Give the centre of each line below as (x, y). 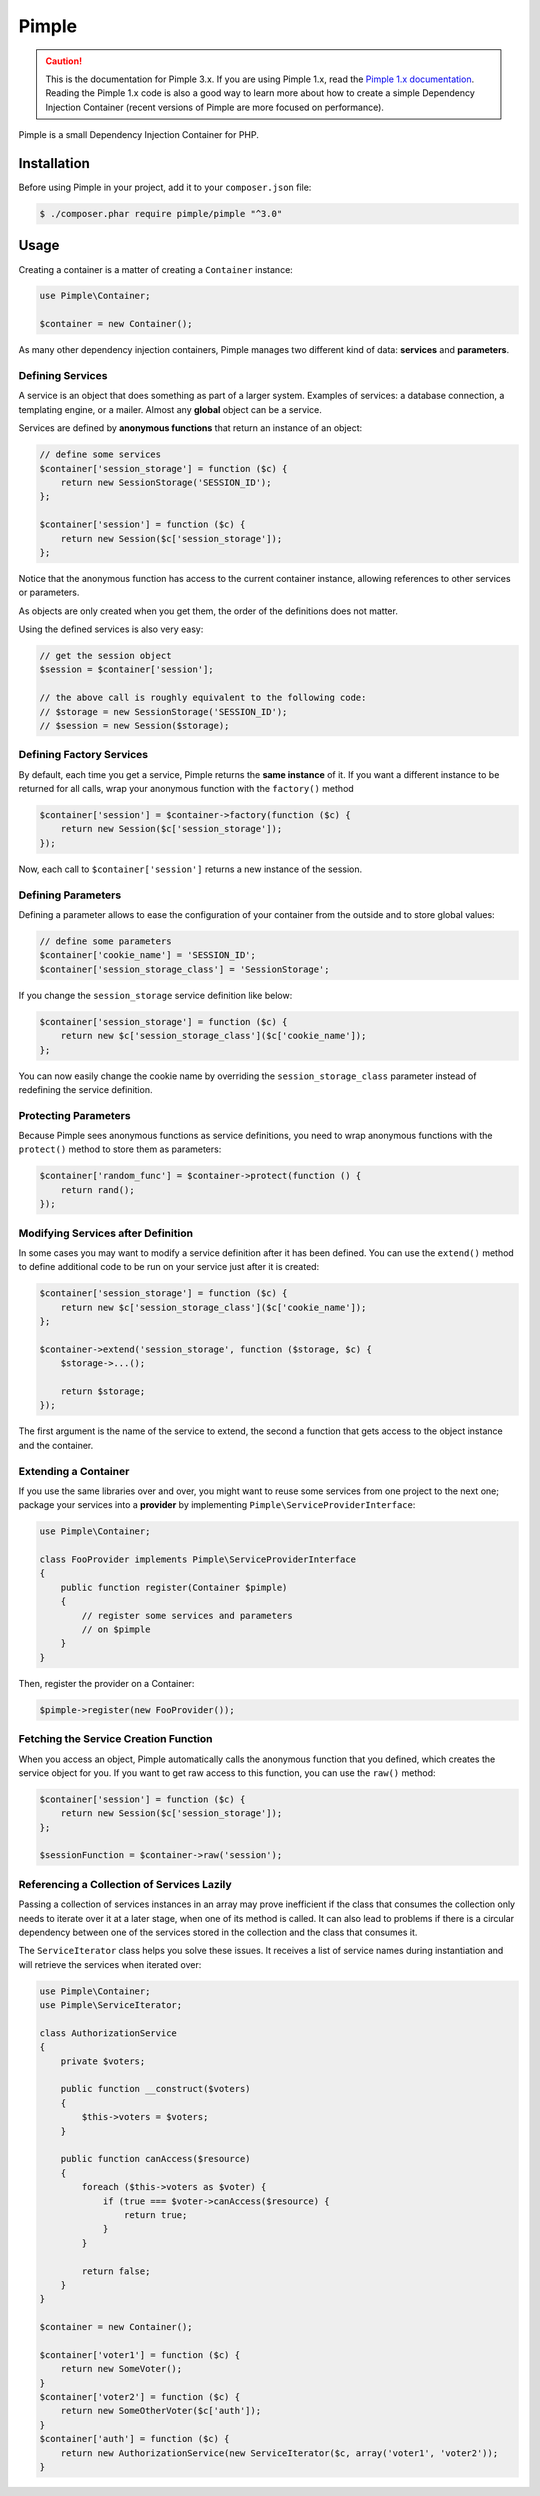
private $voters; (103, 2061)
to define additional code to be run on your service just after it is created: (169, 1267)
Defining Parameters (70, 895)
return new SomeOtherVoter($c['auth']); (161, 2411)
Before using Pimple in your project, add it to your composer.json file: (165, 187)
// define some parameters (105, 941)
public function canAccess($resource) (155, 2159)
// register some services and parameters (187, 1615)
